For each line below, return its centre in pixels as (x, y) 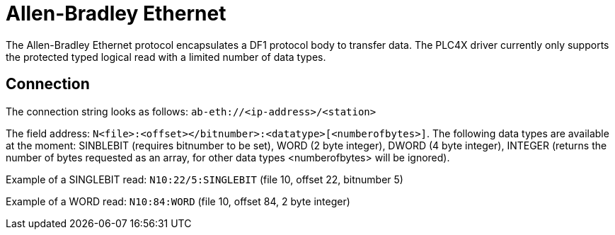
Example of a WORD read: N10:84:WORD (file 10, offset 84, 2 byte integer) (178, 201)
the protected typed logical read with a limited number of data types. (166, 57)
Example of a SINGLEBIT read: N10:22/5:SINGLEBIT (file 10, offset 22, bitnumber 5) (205, 179)
